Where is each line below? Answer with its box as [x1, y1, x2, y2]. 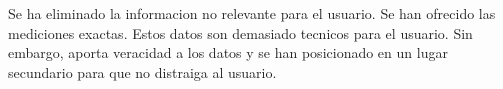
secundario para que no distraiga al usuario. [8, 61, 277, 82]
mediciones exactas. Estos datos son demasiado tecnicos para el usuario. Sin [8, 22, 473, 43]
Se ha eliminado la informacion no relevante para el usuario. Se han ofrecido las [8, 3, 496, 23]
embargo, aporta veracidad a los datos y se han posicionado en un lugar [8, 42, 448, 63]
